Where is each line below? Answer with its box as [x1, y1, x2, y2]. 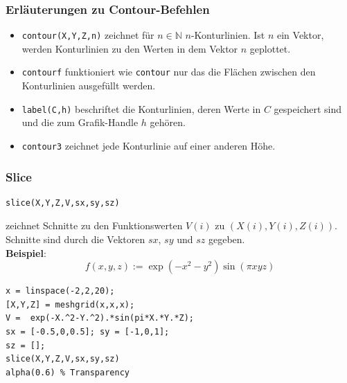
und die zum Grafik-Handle [21, 115, 139, 130]
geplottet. [249, 41, 291, 55]
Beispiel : [6, 245, 46, 260]
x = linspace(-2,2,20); [6, 286, 115, 296]
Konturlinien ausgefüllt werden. [21, 78, 156, 93]
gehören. [150, 115, 186, 130]
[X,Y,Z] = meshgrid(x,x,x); [6, 299, 135, 310]
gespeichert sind [274, 101, 342, 116]
